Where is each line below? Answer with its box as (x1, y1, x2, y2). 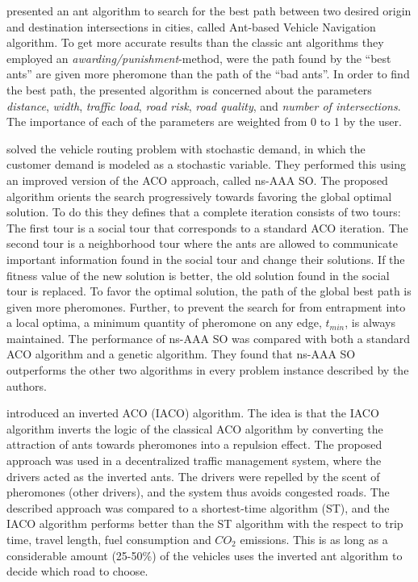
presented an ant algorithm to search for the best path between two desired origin (6, 2, 412, 19)
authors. (6, 377, 47, 394)
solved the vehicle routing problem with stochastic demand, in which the (6, 140, 366, 157)
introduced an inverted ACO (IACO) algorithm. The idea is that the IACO (6, 404, 379, 421)
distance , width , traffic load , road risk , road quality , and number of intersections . (6, 97, 401, 114)
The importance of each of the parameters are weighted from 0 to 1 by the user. (6, 113, 402, 130)
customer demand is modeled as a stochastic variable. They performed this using (6, 156, 406, 173)
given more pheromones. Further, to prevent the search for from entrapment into (6, 298, 406, 315)
